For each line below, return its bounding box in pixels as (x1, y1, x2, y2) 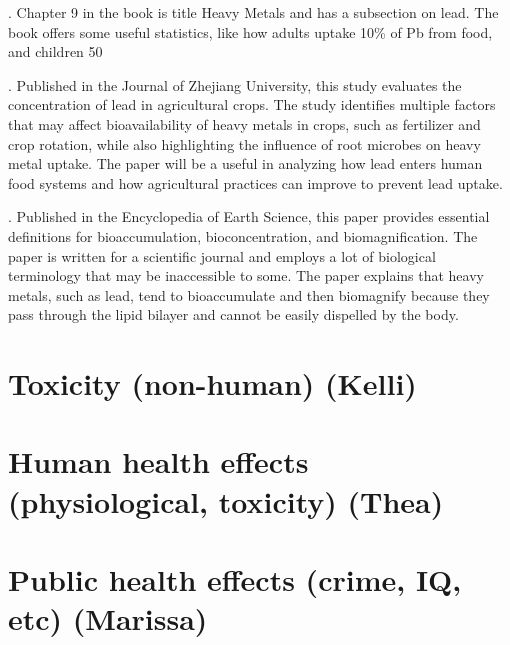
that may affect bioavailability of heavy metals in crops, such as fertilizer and (8, 113, 481, 134)
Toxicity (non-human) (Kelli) (8, 363, 417, 404)
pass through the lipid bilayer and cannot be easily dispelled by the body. (8, 304, 459, 325)
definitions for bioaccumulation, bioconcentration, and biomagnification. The (8, 225, 478, 246)
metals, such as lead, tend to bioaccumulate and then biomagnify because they (8, 284, 490, 305)
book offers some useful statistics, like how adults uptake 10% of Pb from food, (8, 21, 493, 42)
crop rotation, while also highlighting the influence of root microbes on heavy (8, 133, 481, 154)
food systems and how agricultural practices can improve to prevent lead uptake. (8, 172, 503, 193)
